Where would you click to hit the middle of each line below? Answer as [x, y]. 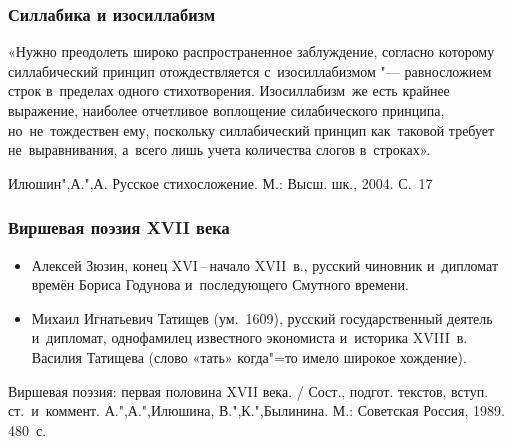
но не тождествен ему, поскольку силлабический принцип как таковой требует [251, 129]
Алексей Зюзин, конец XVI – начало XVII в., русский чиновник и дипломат [265, 264]
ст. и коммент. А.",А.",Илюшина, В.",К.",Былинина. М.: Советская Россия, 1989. [256, 410]
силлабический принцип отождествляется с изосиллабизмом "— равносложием [250, 70]
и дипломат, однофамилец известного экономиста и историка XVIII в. [249, 337]
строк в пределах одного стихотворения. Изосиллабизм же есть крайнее [229, 90]
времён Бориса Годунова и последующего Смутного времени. [220, 284]
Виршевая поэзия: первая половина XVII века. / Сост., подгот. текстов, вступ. [248, 390]
